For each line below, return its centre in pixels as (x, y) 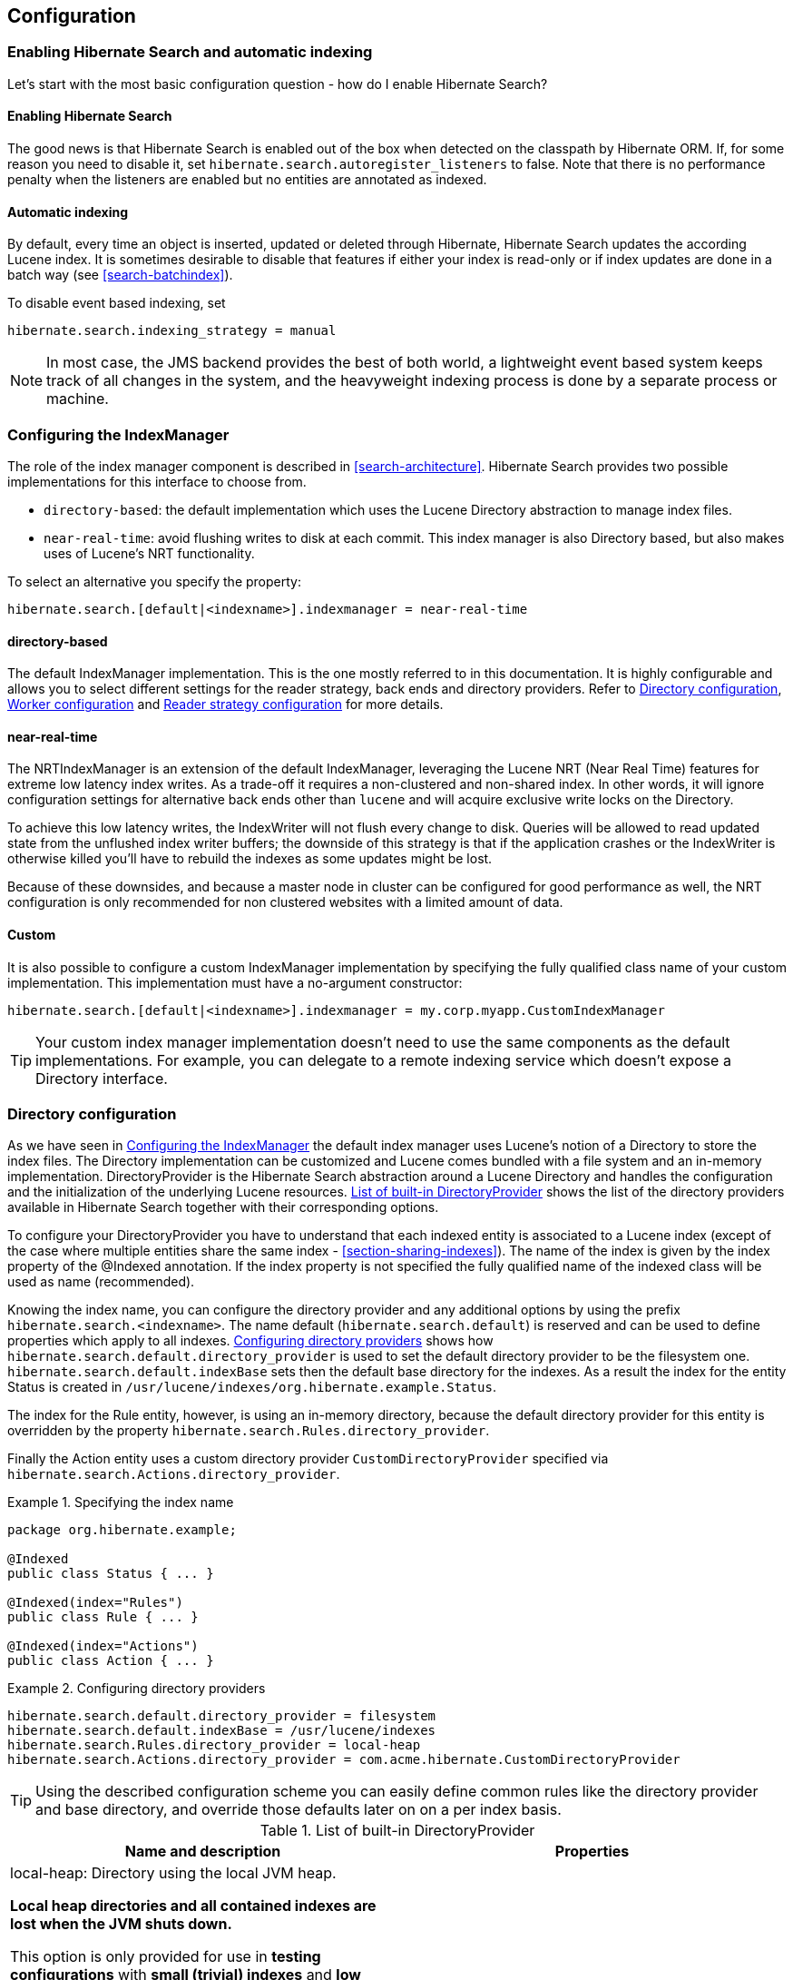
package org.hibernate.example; (122, 1530)
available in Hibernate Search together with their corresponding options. (223, 1207)
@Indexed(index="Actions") (103, 1646)
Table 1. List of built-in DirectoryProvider (397, 1831)
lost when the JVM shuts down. (121, 1924)
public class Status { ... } (111, 1574)
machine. (78, 399)
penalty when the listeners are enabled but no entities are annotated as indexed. (247, 180)
